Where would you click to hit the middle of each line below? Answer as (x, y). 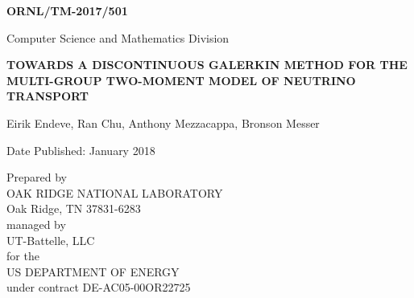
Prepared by (37, 177)
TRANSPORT (48, 96)
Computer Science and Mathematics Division (118, 37)
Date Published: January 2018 (81, 150)
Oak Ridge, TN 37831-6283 (74, 208)
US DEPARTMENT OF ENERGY (93, 271)
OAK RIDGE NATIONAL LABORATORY (115, 192)
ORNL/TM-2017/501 (67, 10)
